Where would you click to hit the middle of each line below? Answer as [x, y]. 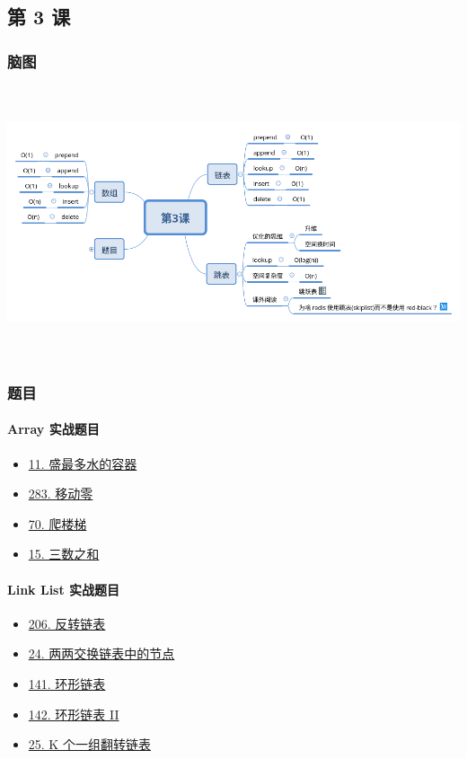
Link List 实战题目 [64, 589]
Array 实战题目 [53, 429]
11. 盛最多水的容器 [83, 463]
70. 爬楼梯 [57, 523]
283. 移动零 [61, 494]
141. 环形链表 [67, 683]
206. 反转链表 [67, 623]
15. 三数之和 [64, 554]
